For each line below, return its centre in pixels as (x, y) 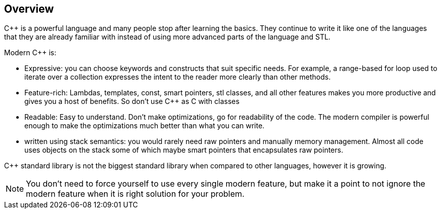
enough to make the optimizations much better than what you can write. (144, 126)
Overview (29, 9)
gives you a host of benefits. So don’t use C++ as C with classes (132, 101)
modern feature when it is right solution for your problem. (135, 194)
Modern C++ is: (30, 53)
